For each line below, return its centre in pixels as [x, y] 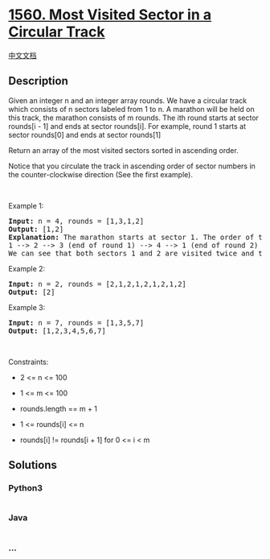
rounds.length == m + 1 [59, 408]
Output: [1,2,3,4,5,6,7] [57, 331]
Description [38, 81]
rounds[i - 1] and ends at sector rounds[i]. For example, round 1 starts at [127, 126]
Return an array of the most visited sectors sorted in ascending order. [123, 150]
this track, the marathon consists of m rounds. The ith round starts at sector [134, 118]
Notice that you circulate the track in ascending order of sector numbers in [132, 166]
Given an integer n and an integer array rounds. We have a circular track [128, 100]
